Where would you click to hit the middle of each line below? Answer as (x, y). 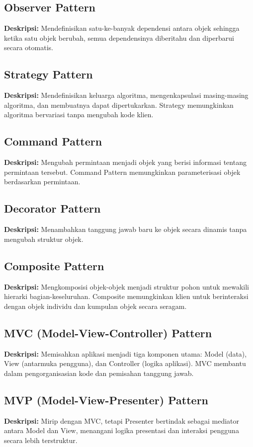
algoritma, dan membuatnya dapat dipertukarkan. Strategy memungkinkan (119, 105)
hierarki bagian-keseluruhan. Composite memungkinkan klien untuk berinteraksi (126, 296)
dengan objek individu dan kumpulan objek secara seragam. (95, 306)
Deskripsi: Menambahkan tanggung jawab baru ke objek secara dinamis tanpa (126, 229)
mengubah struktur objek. (44, 239)
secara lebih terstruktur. (41, 440)
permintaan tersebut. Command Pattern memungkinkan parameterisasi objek (122, 172)
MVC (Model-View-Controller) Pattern (108, 333)
